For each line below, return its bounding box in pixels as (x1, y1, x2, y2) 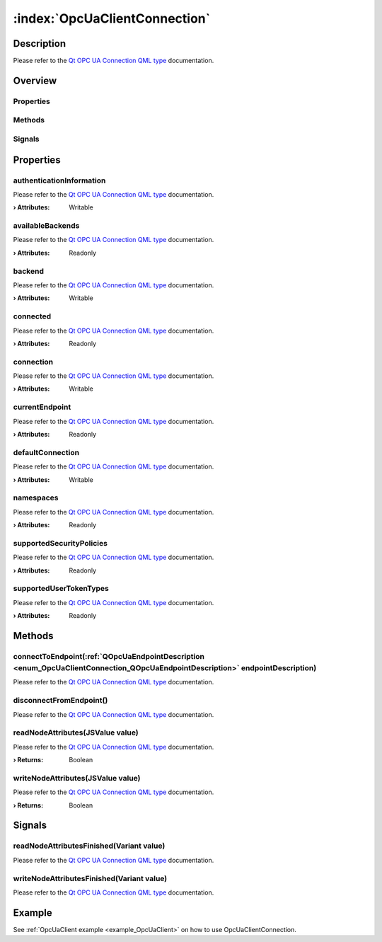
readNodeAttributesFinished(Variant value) (13, 841, 166, 851)
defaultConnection (13, 447, 80, 457)
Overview (13, 74, 57, 86)
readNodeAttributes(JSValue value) (13, 728, 139, 737)
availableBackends (13, 221, 80, 231)
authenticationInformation (13, 176, 106, 185)
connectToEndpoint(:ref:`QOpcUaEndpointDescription (13, 651, 205, 661)
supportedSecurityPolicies (13, 538, 108, 548)
